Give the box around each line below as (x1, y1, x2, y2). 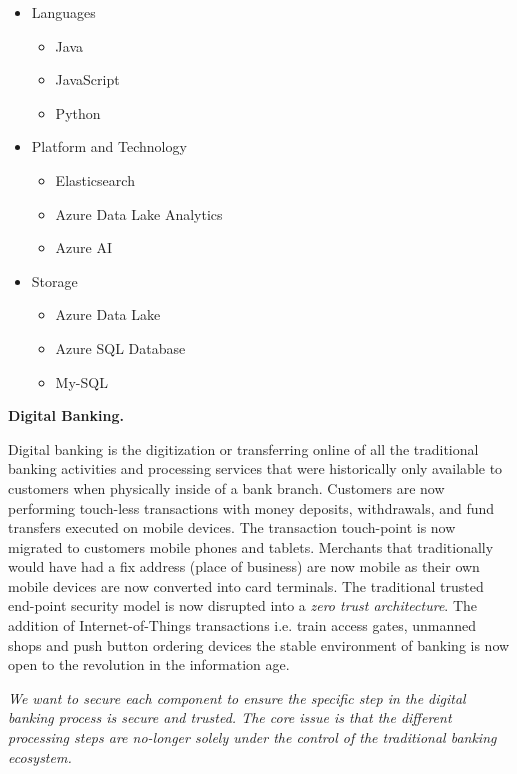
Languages (31, 2, 96, 22)
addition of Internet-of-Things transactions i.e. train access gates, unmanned (8, 615, 477, 636)
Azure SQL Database (55, 337, 186, 358)
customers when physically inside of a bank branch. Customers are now (8, 477, 445, 498)
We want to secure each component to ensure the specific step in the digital (8, 687, 466, 708)
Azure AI (55, 237, 113, 258)
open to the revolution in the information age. (8, 654, 290, 675)
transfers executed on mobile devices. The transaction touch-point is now (8, 517, 456, 538)
